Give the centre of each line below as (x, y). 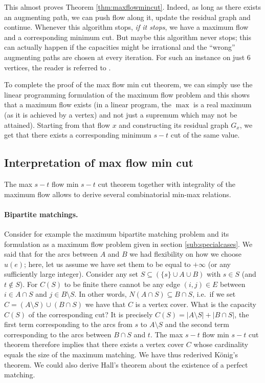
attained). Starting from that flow (57, 125)
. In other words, (101, 294)
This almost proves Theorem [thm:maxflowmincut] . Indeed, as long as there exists (132, 7)
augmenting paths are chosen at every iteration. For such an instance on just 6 (127, 57)
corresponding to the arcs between (58, 334)
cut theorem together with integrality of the (167, 184)
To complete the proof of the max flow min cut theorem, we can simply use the (128, 84)
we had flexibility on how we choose (185, 254)
